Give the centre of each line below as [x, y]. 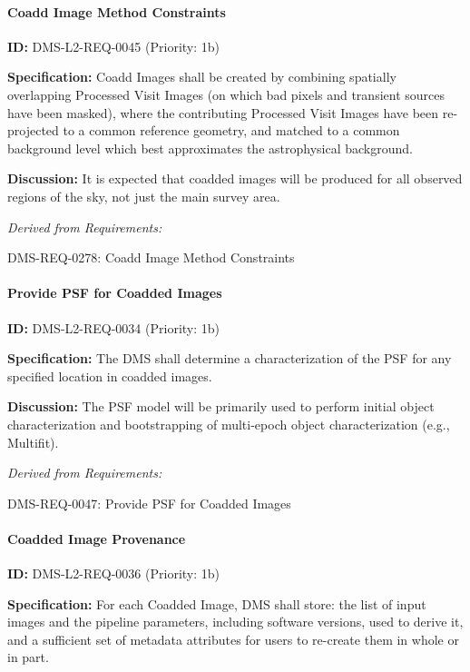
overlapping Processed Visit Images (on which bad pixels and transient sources [226, 94]
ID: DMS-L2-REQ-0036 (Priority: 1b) [113, 573]
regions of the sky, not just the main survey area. [144, 196]
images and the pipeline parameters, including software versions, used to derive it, [235, 622]
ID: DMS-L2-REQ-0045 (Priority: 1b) [113, 46]
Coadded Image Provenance [97, 538]
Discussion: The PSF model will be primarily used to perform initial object [221, 406]
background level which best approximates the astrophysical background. [210, 148]
